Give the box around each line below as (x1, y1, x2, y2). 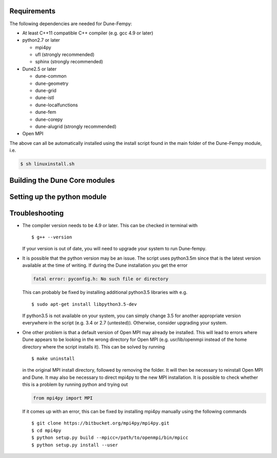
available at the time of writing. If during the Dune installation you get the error (22, 262, 188, 268)
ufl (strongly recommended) (35, 51, 95, 58)
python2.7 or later (22, 37, 60, 43)
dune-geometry (35, 80, 69, 86)
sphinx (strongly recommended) (35, 59, 104, 65)
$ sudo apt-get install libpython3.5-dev (31, 301, 137, 307)
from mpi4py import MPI (33, 395, 93, 401)
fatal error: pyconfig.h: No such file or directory (33, 276, 169, 282)
